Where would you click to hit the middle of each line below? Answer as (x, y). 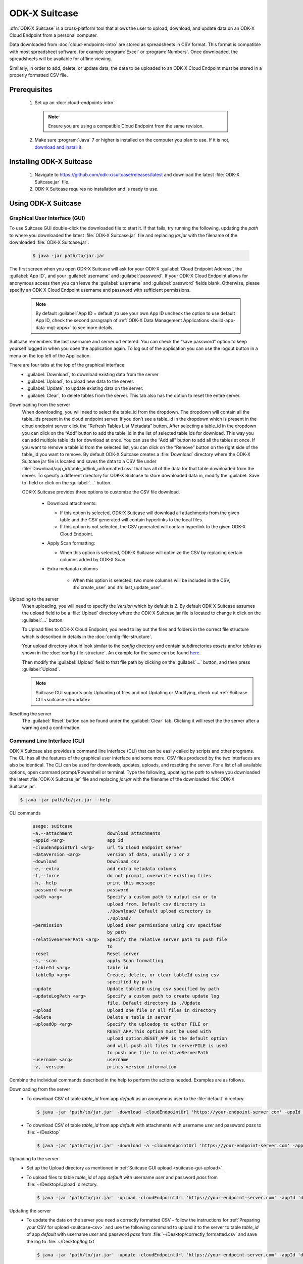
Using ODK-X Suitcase (45, 203)
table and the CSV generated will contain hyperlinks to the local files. (132, 520)
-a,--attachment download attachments (97, 833)
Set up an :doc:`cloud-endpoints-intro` (75, 103)
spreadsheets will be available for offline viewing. (61, 59)
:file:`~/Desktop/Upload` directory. (62, 1184)
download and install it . (59, 147)
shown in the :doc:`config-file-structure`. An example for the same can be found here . (111, 653)
